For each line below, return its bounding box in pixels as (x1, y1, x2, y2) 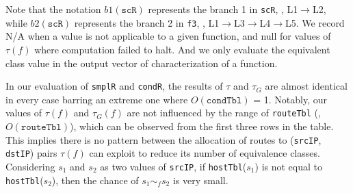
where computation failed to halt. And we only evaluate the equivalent (34, 42, 330, 56)
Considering (5, 159, 55, 173)
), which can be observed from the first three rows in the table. (69, 119, 334, 133)
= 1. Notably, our (253, 92, 327, 106)
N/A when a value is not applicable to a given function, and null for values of (5, 29, 331, 43)
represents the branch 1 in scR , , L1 (148, 2, 298, 16)
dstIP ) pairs (5, 146, 57, 160)
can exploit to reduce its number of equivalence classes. (89, 146, 320, 160)
